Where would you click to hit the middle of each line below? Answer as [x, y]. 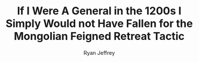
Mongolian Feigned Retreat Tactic [99, 36]
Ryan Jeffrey [99, 52]
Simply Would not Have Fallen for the [99, 24]
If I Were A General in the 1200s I [99, 11]
